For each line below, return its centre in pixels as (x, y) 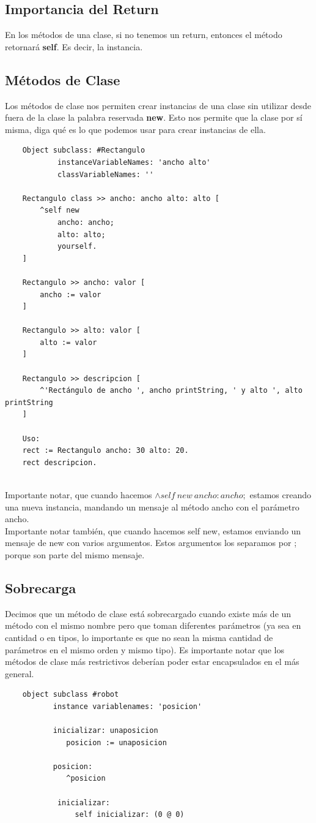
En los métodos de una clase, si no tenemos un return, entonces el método (144, 35)
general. (20, 673)
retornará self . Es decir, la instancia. (74, 46)
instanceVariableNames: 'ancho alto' (134, 162)
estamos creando (280, 495)
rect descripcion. (60, 462)
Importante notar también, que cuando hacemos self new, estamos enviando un (153, 530)
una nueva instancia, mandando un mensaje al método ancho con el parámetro (152, 506)
